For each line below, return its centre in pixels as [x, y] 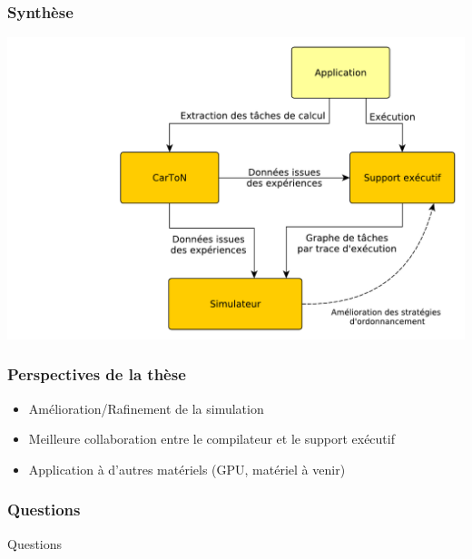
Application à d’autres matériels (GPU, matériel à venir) [187, 469]
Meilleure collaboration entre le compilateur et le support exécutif [211, 439]
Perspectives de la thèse [97, 374]
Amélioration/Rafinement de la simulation [146, 408]
